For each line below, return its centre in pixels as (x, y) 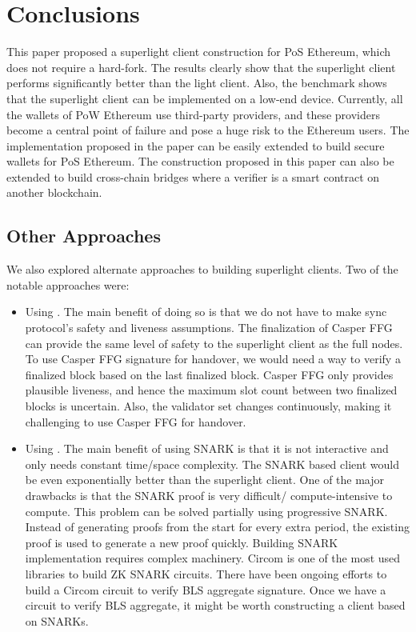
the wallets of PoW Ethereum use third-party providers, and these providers (193, 114)
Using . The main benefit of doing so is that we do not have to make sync (206, 312)
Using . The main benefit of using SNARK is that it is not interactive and (207, 448)
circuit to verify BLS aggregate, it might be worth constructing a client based (215, 605)
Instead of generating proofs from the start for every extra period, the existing (217, 527)
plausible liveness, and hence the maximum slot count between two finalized (211, 390)
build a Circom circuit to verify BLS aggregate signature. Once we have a (206, 589)
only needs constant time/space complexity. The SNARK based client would (212, 464)
